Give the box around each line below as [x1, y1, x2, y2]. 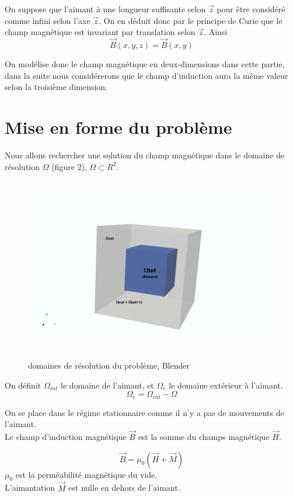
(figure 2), [51, 160, 87, 172]
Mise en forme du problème [5, 115, 232, 138]
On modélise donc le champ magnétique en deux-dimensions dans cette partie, [5, 58, 285, 70]
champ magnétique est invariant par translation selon [5, 26, 196, 38]
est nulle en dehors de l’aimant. [68, 481, 180, 494]
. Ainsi [204, 26, 228, 38]
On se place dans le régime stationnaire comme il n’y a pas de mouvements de [5, 406, 284, 418]
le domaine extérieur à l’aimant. [169, 379, 283, 391]
